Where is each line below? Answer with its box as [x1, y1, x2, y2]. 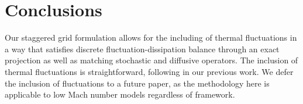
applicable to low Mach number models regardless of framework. [5, 88, 235, 101]
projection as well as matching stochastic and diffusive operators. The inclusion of [5, 54, 298, 66]
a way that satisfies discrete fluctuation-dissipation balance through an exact [5, 42, 280, 55]
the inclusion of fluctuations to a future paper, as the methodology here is [5, 77, 270, 89]
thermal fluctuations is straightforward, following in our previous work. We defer [5, 65, 294, 77]
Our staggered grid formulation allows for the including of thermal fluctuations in [5, 31, 297, 44]
